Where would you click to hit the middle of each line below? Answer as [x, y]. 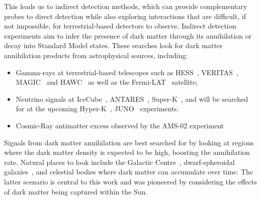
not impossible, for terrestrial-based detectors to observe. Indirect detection [120, 26]
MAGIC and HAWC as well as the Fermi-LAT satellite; [107, 82]
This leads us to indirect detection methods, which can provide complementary [126, 6]
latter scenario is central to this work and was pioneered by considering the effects [130, 181]
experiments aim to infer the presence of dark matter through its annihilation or [128, 35]
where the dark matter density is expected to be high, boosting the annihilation [127, 152]
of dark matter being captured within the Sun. [76, 191]
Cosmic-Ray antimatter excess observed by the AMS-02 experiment [120, 125]
